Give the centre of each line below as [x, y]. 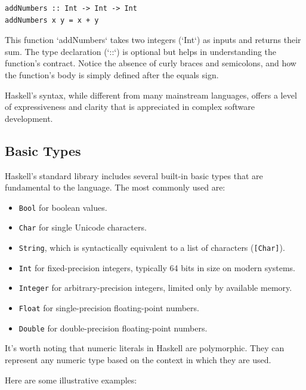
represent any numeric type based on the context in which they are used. [138, 359]
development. [29, 118]
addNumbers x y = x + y [52, 20]
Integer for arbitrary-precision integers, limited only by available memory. [155, 288]
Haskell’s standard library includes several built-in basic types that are [134, 175]
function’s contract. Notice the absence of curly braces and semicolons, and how [151, 63]
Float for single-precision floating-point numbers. [109, 308]
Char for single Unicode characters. [83, 227]
